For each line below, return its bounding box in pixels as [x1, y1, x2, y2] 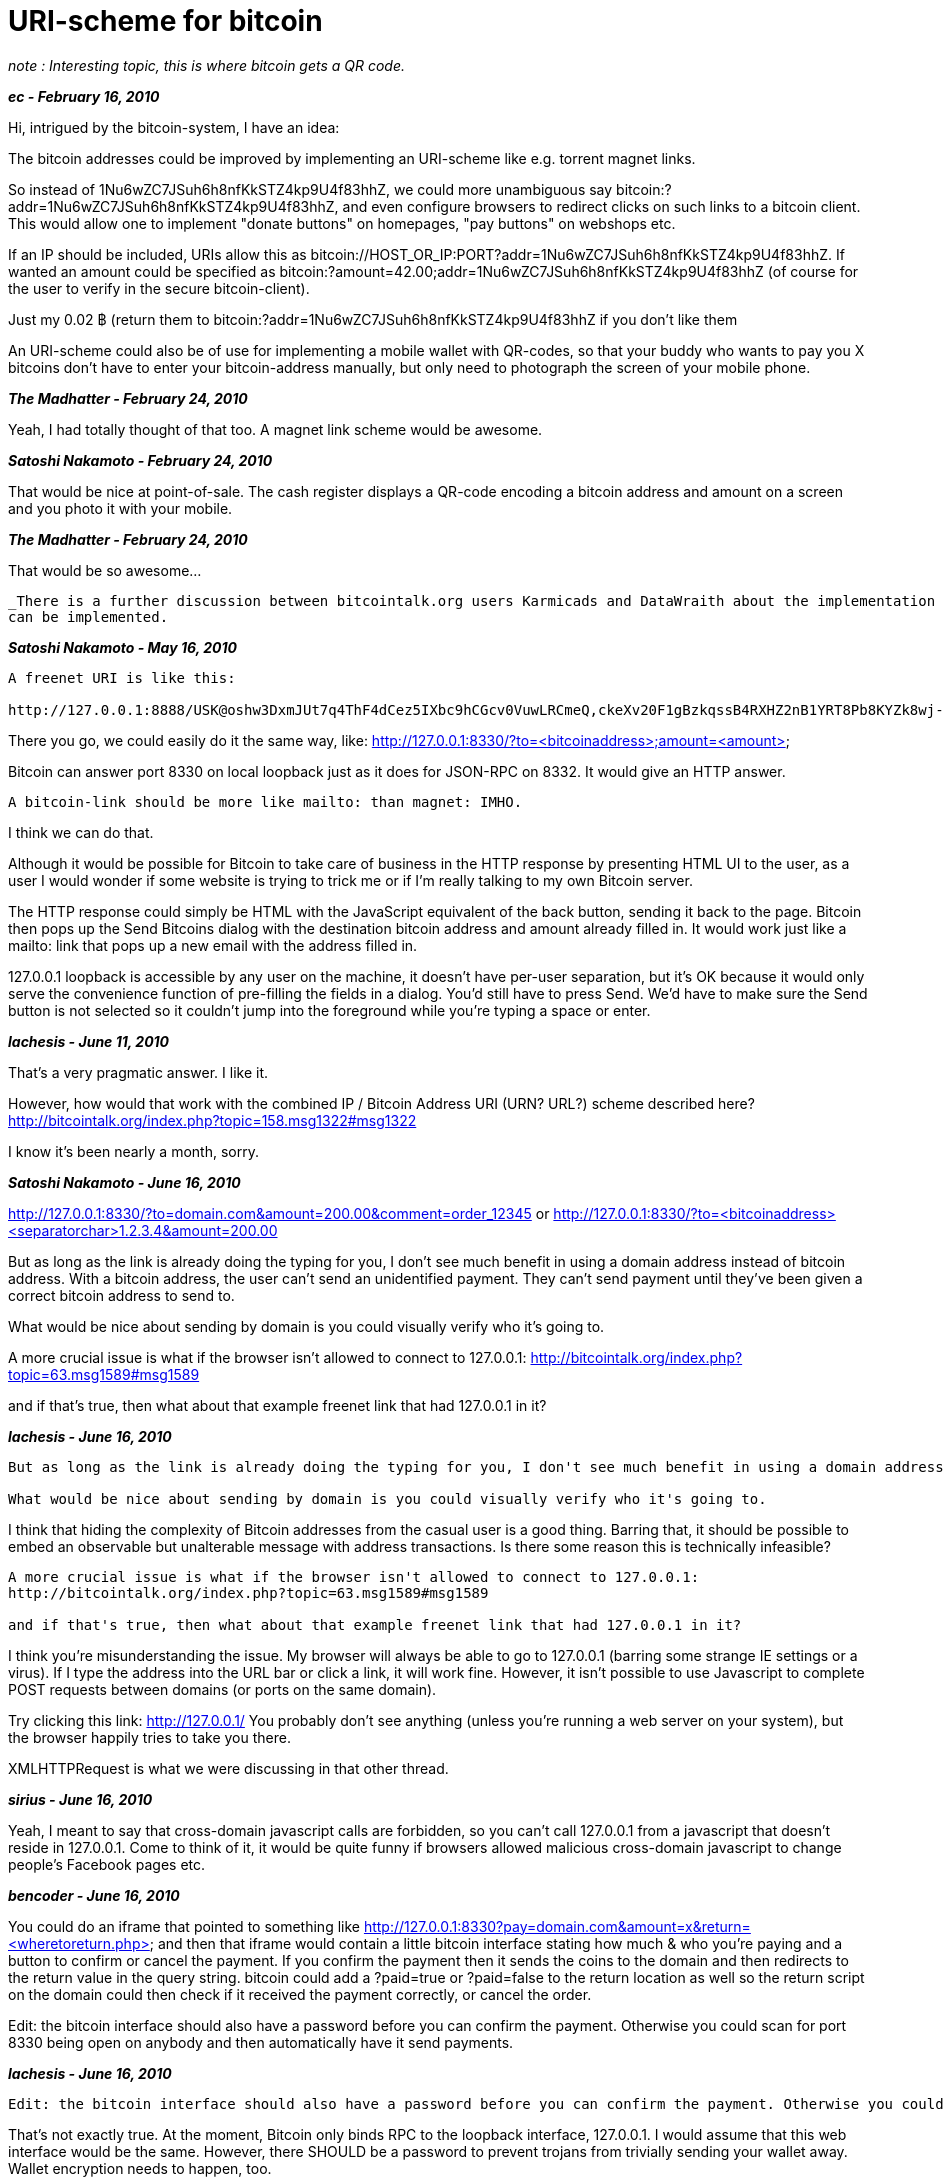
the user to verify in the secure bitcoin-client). [8, 279, 310, 297]
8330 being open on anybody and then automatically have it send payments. [8, 2033, 514, 2051]
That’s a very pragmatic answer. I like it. [8, 1063, 269, 1081]
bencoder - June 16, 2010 [8, 1886, 180, 1904]
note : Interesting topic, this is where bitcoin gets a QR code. [8, 56, 406, 74]
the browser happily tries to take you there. [8, 1728, 291, 1746]
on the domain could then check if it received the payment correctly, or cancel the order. [8, 1985, 592, 2003]
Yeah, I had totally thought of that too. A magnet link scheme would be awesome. [8, 420, 543, 438]
